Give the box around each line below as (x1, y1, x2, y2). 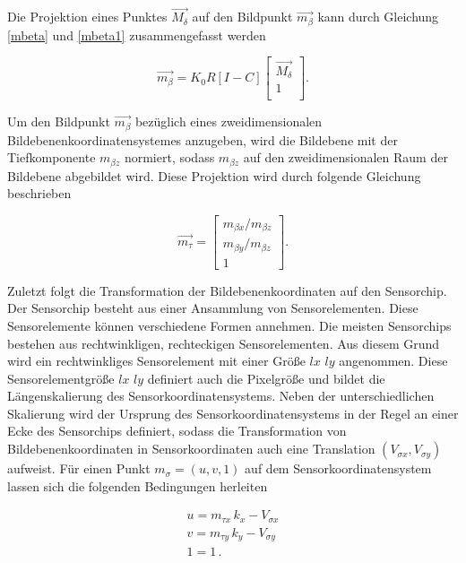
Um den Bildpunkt (7, 112, 110, 131)
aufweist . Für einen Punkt (7, 459, 151, 478)
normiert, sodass (124, 148, 215, 167)
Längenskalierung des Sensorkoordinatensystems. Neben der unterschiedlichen (7, 386, 435, 405)
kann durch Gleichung (317, 7, 439, 26)
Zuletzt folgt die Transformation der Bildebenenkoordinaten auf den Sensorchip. (7, 281, 447, 299)
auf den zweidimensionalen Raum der (243, 148, 448, 167)
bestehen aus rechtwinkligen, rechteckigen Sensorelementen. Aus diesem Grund (7, 333, 440, 352)
